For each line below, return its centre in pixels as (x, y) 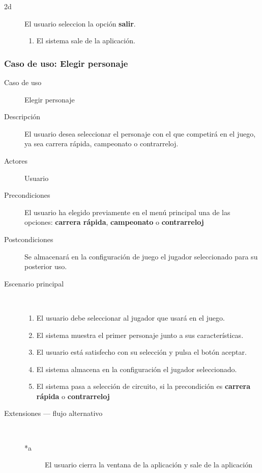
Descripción (22, 116)
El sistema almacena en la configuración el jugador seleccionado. (137, 369)
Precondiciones (27, 195)
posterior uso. (46, 266)
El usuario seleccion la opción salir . (80, 23)
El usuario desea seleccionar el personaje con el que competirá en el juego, (140, 133)
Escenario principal (34, 283)
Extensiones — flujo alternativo (53, 413)
